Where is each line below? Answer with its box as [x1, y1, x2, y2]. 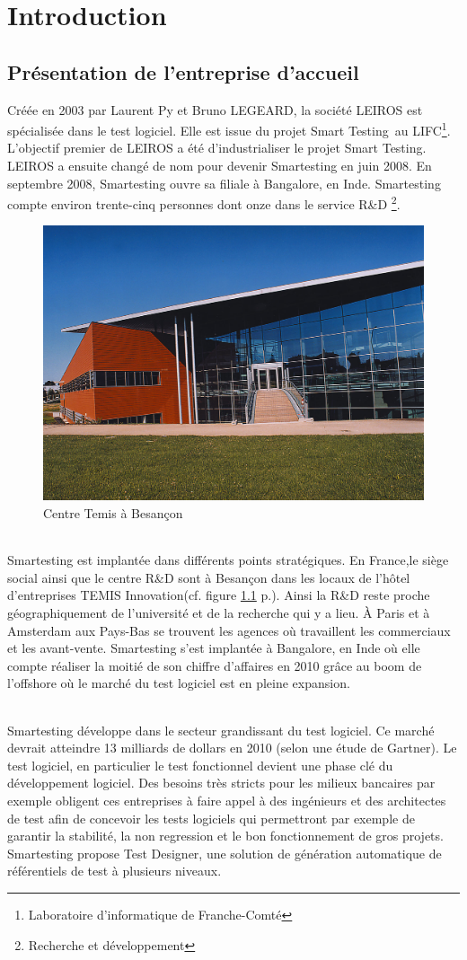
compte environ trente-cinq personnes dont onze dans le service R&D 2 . [7, 192, 401, 213]
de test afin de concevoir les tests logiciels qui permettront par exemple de [7, 808, 415, 827]
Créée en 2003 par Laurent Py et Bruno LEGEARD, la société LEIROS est [7, 100, 423, 119]
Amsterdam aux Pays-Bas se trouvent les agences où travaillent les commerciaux [7, 621, 451, 639]
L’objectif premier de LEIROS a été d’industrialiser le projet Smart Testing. [7, 138, 427, 157]
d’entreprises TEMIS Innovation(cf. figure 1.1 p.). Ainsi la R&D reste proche [7, 586, 430, 604]
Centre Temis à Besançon [43, 504, 183, 523]
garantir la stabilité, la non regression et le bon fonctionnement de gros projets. [7, 826, 444, 845]
